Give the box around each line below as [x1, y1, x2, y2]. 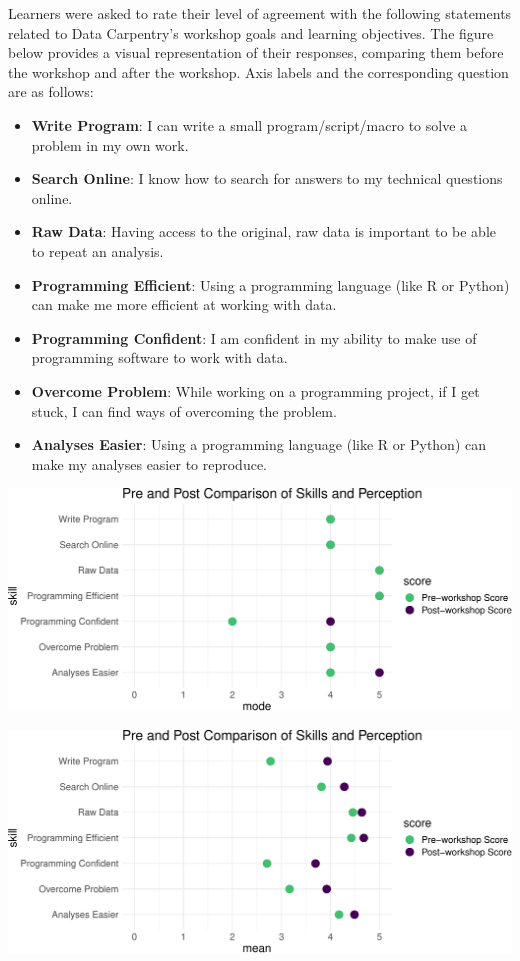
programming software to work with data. [31, 347, 288, 368]
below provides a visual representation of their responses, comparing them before [8, 42, 504, 63]
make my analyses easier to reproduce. [31, 453, 267, 474]
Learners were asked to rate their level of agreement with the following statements [8, 3, 512, 23]
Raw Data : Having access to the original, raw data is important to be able [31, 221, 497, 242]
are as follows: [8, 81, 94, 102]
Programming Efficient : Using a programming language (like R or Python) [31, 274, 510, 295]
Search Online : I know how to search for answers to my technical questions [31, 168, 503, 189]
